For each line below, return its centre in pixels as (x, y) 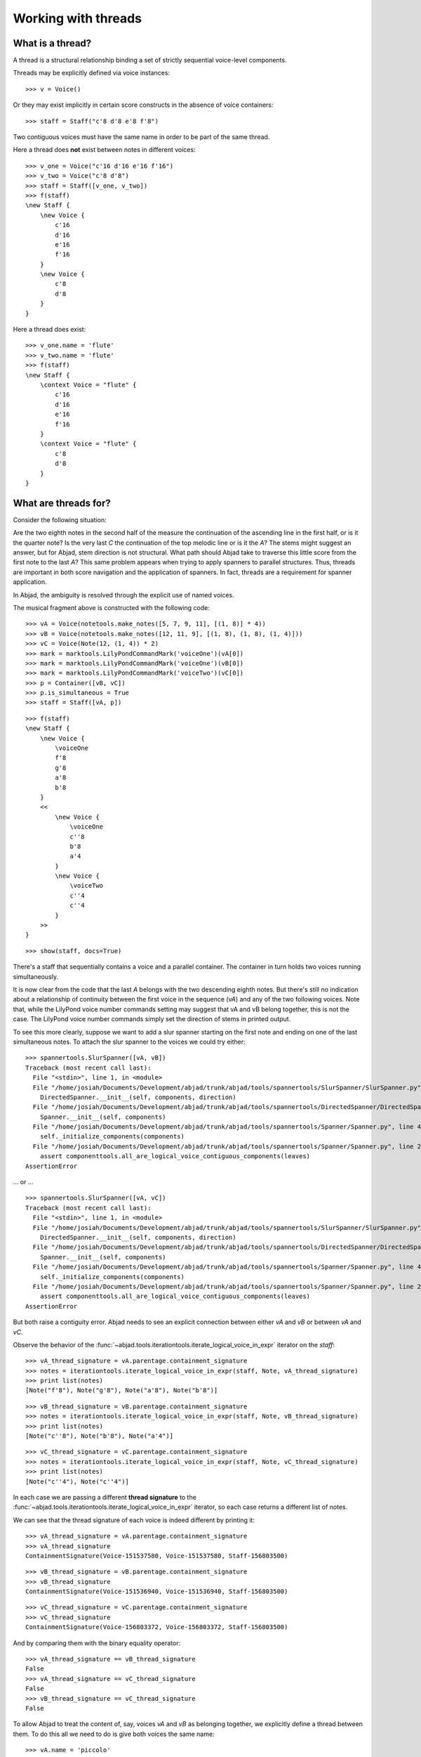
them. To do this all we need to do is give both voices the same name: (114, 1734)
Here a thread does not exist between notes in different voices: (104, 150)
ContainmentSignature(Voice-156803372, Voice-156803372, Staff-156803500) (157, 1627)
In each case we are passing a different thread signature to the (105, 1497)
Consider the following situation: (60, 519)
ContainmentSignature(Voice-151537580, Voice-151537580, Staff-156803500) (157, 1556)
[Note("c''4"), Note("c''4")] (78, 1482)
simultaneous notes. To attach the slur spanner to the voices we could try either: (129, 1042)
